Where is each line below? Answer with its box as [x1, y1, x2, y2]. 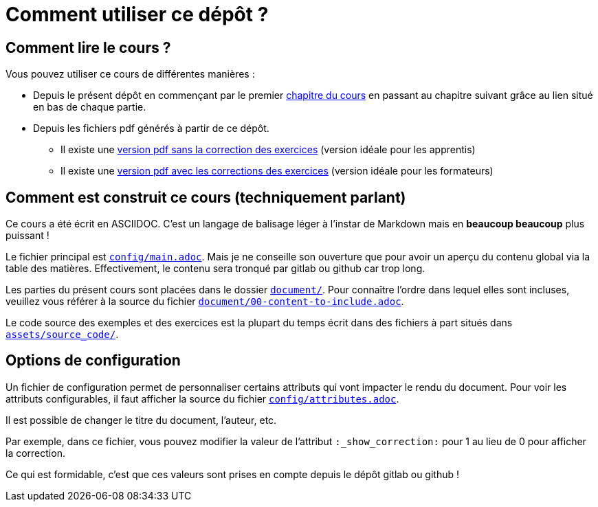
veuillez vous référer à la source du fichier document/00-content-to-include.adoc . [5, 295, 404, 308]
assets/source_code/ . [5, 328, 119, 341]
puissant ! [5, 229, 49, 242]
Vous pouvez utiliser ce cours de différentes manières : [5, 68, 255, 80]
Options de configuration [5, 352, 181, 370]
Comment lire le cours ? [5, 38, 171, 56]
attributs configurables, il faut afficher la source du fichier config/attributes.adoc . [5, 392, 399, 405]
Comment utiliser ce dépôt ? [5, 3, 269, 26]
